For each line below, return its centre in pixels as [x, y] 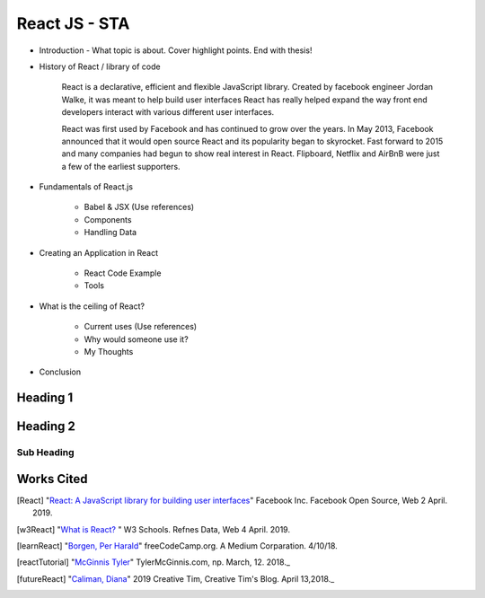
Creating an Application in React [99, 252]
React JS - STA [73, 23]
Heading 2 [46, 427]
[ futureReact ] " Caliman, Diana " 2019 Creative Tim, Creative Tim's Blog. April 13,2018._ [176, 578]
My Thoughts [109, 351]
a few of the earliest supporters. [121, 166]
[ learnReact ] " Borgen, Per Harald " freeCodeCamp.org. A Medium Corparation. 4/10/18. [177, 546]
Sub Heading [45, 453]
